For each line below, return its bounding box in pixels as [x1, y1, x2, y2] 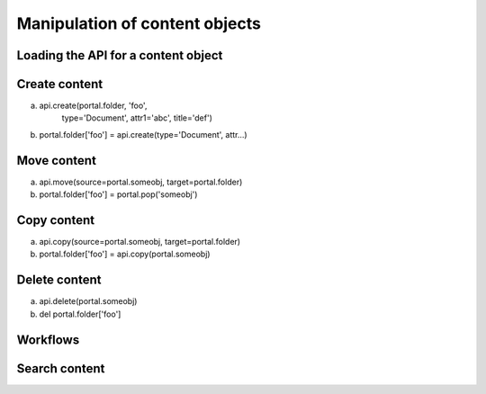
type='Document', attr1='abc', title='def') [61, 112, 213, 123]
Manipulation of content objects [16, 13, 261, 33]
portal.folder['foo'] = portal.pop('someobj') [39, 189, 198, 200]
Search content [16, 361, 105, 376]
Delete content [16, 273, 102, 288]
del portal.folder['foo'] [39, 309, 121, 319]
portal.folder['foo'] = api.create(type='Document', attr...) [39, 129, 247, 139]
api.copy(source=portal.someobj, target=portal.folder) [39, 237, 241, 247]
